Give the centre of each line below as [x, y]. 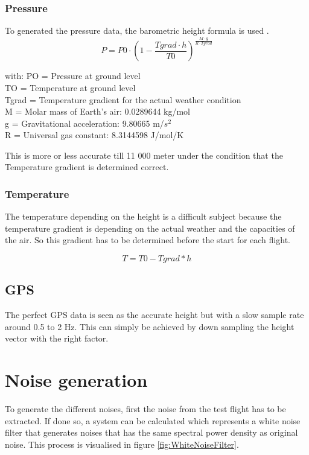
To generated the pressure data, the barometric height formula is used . [137, 30]
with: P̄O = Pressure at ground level [73, 76]
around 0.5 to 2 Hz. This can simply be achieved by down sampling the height [150, 326]
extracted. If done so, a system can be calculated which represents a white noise [153, 420]
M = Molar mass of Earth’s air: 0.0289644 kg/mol [97, 111]
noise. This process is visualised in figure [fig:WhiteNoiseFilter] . [122, 444]
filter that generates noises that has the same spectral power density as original [151, 432]
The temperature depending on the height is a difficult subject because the [143, 216]
